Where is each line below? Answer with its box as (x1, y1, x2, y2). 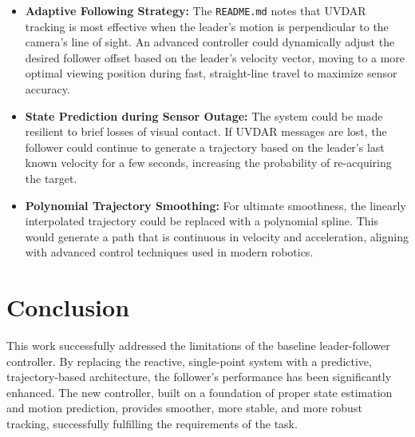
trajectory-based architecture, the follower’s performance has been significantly (6, 368, 392, 385)
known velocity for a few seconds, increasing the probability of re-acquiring (25, 154, 392, 171)
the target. (25, 170, 77, 186)
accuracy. (25, 81, 70, 97)
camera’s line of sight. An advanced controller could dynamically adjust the (25, 34, 395, 50)
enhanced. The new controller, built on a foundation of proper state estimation (6, 383, 393, 400)
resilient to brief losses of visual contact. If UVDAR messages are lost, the (25, 123, 387, 140)
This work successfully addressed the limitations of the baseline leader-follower (6, 337, 390, 354)
